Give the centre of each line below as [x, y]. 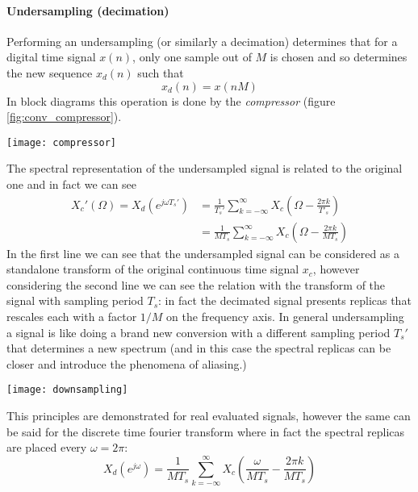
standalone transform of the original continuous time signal [153, 269]
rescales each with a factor [72, 317]
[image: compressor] [62, 142]
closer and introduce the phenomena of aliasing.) [127, 363]
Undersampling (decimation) [88, 10]
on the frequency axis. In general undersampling [285, 317]
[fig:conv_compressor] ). [64, 117]
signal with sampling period [75, 300]
